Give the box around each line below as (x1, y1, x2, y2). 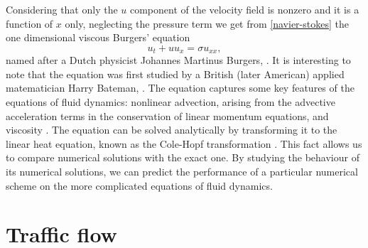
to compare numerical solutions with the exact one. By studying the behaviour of (6, 150, 359, 165)
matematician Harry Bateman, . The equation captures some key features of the (6, 80, 355, 95)
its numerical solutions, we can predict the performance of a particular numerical (6, 163, 358, 178)
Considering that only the (6, 2, 118, 16)
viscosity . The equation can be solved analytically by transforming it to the (6, 122, 337, 137)
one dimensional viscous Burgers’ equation (6, 30, 190, 45)
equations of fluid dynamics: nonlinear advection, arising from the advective (6, 95, 335, 109)
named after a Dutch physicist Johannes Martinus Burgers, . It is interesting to (6, 53, 351, 68)
